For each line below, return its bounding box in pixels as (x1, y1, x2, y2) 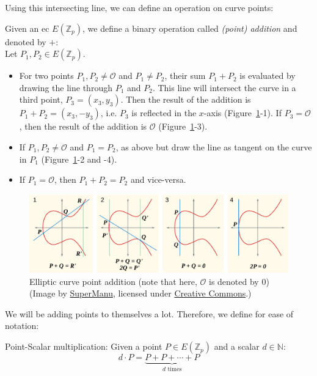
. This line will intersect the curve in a (152, 81, 296, 94)
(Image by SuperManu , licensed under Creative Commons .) (29, 287, 252, 300)
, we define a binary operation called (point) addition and (82, 21, 297, 34)
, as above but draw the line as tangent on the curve (115, 140, 312, 153)
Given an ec (5, 21, 49, 34)
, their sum (164, 69, 206, 82)
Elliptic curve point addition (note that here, (29, 275, 197, 287)
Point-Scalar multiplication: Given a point (5, 340, 162, 353)
